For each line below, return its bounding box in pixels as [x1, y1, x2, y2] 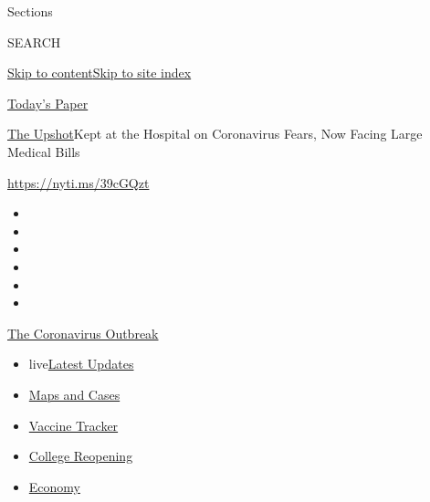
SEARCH [7, 32, 61, 51]
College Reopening [28, 446, 133, 465]
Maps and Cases [28, 384, 121, 403]
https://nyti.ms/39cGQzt [7, 173, 150, 192]
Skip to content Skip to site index [7, 63, 192, 82]
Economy [28, 476, 80, 496]
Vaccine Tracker [28, 415, 119, 434]
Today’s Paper [7, 93, 89, 112]
